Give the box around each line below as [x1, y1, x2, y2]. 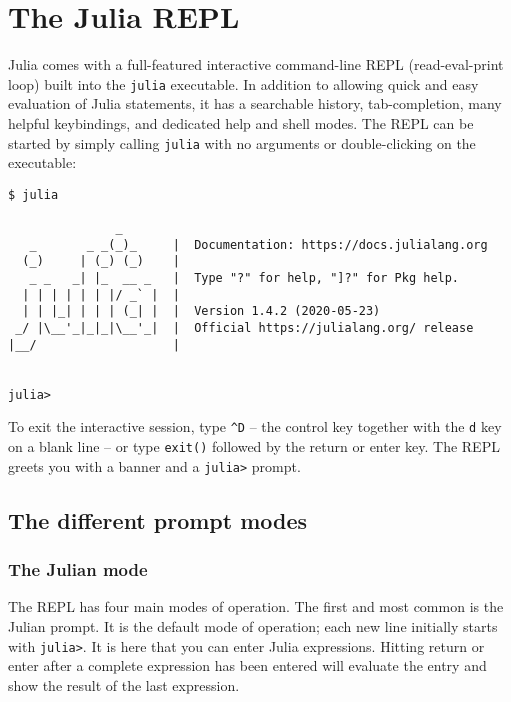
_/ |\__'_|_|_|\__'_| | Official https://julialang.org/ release [15, 321, 474, 336]
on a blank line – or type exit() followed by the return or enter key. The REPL [8, 436, 500, 456]
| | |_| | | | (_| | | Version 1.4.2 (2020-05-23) [22, 304, 381, 319]
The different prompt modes [8, 504, 308, 535]
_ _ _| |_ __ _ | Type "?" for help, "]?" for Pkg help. [29, 271, 460, 286]
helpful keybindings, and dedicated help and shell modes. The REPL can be [8, 112, 474, 133]
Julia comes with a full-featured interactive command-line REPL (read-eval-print [8, 54, 504, 75]
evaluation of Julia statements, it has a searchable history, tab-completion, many [8, 93, 502, 114]
